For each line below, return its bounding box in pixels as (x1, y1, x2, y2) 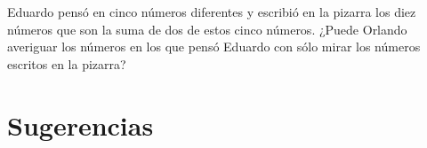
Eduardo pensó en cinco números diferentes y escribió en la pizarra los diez (7, 3, 416, 20)
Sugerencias (7, 106, 154, 143)
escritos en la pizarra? (7, 54, 126, 73)
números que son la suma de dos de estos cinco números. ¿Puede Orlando (7, 19, 407, 38)
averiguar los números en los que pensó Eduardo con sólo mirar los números (7, 37, 421, 56)
